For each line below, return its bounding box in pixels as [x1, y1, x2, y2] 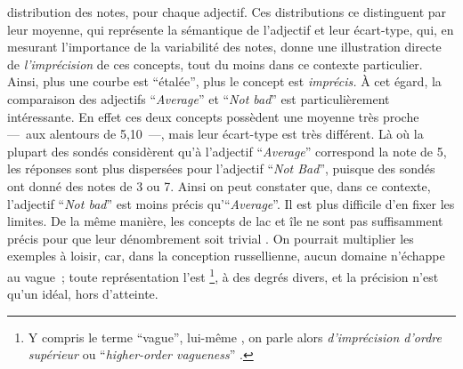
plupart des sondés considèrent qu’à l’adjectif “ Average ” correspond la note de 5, [7, 141, 447, 160]
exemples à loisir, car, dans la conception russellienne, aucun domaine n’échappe [7, 246, 445, 265]
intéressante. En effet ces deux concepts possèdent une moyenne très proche [7, 107, 419, 125]
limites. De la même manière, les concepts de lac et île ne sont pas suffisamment [7, 212, 443, 230]
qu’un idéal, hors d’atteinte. [7, 285, 158, 303]
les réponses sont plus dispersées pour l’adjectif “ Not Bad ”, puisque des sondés [7, 159, 435, 178]
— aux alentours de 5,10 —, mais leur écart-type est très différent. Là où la [7, 124, 424, 143]
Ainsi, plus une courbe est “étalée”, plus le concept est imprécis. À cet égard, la [7, 72, 442, 91]
